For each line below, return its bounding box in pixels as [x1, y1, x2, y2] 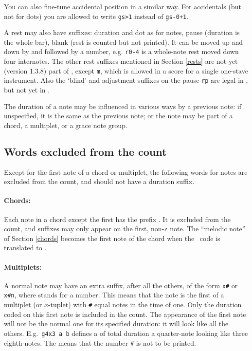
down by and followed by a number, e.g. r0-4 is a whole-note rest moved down [4, 46, 239, 56]
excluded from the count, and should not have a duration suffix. [4, 176, 195, 186]
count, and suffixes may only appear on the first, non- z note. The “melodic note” [4, 223, 246, 234]
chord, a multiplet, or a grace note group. [4, 120, 127, 130]
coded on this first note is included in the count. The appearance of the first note [4, 309, 246, 319]
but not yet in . [4, 85, 50, 94]
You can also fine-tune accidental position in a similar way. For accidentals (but [4, 1, 241, 11]
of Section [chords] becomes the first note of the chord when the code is [4, 233, 220, 243]
